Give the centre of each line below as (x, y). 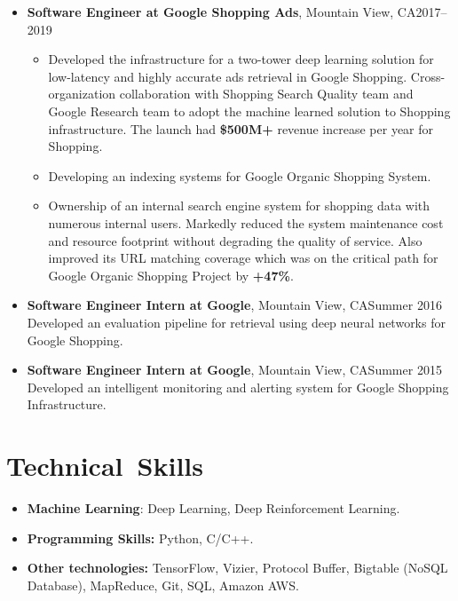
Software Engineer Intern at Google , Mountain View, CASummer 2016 (234, 305)
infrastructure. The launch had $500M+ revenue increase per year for (241, 128)
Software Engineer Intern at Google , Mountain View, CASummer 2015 (234, 370)
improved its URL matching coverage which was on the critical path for (243, 258)
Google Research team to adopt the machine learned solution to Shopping (249, 111)
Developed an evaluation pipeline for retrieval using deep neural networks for (236, 322)
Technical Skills (105, 466)
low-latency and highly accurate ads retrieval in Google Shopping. (228, 76)
